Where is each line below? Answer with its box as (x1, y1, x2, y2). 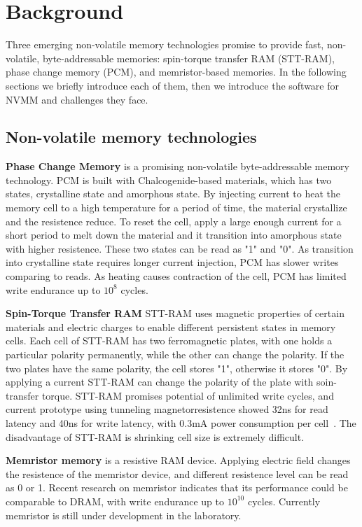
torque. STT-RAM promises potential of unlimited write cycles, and (41, 388, 334, 402)
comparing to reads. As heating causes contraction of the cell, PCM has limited (6, 269, 347, 283)
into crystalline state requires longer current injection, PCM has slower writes (6, 255, 339, 269)
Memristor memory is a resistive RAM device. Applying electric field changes (6, 453, 351, 468)
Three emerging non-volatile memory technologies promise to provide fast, (6, 37, 324, 52)
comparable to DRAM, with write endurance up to (6, 493, 225, 508)
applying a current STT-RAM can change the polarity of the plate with (6, 374, 314, 389)
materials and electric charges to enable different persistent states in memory (6, 319, 336, 334)
